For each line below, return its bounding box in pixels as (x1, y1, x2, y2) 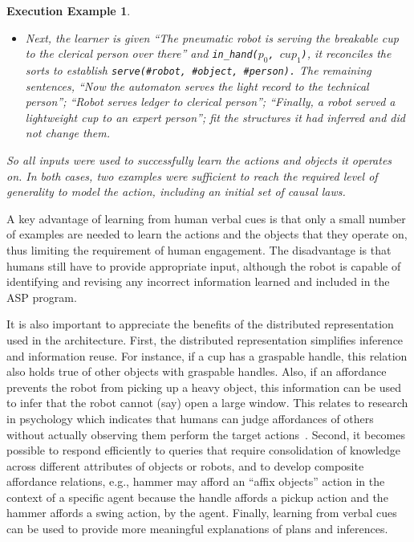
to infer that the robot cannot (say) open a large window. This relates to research (6, 394, 408, 411)
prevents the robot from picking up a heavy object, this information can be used (6, 378, 401, 395)
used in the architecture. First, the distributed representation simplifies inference (6, 331, 404, 348)
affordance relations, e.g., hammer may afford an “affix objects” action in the (6, 473, 385, 490)
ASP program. (6, 288, 77, 305)
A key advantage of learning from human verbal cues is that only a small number (6, 210, 406, 226)
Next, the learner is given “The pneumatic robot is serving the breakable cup (25, 29, 399, 46)
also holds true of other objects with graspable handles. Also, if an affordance (6, 363, 387, 380)
